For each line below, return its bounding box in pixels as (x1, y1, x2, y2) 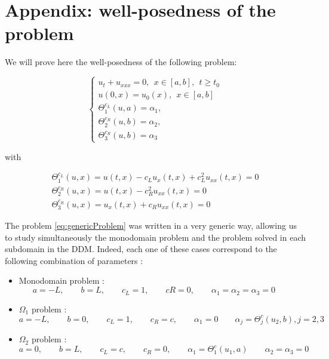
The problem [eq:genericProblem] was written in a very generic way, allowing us (5, 219, 297, 232)
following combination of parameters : (5, 254, 143, 266)
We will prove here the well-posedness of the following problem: (5, 56, 237, 68)
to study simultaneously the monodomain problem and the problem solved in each (5, 231, 306, 243)
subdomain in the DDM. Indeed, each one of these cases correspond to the (5, 243, 277, 255)
